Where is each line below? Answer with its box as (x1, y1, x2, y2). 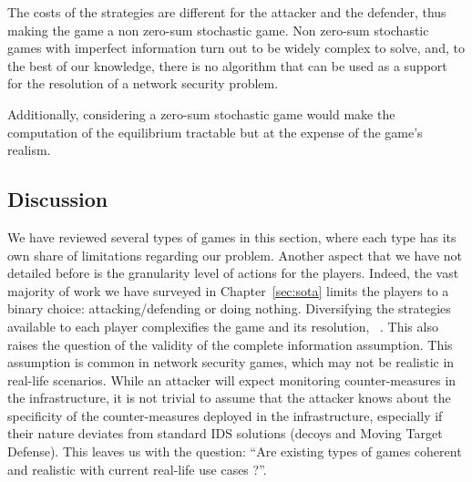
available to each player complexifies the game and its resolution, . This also (7, 316, 438, 335)
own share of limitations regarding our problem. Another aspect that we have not (7, 245, 463, 264)
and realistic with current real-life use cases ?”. (7, 459, 267, 478)
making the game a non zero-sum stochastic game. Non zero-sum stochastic (7, 20, 429, 39)
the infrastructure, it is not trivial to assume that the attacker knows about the (7, 388, 451, 407)
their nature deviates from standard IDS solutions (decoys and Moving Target (7, 424, 443, 443)
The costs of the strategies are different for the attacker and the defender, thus (7, 3, 446, 21)
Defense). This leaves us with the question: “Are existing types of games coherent (7, 442, 462, 461)
